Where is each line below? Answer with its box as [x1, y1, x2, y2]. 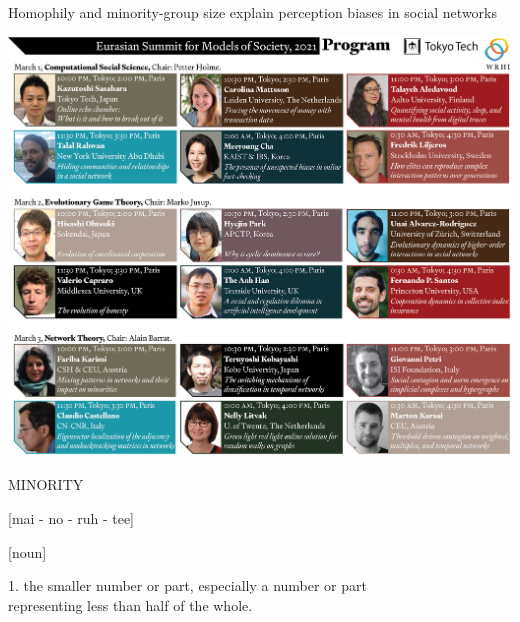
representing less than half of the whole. [8, 594, 253, 615]
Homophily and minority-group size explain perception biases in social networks [8, 2, 498, 22]
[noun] [8, 541, 47, 562]
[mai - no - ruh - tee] [8, 508, 135, 529]
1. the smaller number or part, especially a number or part [8, 575, 367, 596]
